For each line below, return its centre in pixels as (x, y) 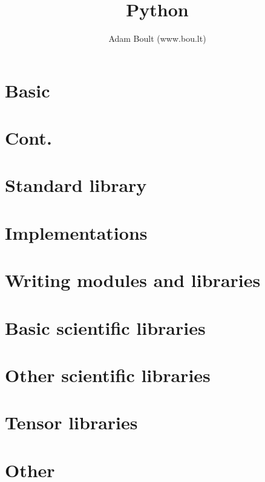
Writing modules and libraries (133, 280)
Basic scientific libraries (105, 327)
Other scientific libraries (108, 375)
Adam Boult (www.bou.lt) (157, 38)
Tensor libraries (71, 422)
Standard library (76, 185)
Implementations (76, 232)
